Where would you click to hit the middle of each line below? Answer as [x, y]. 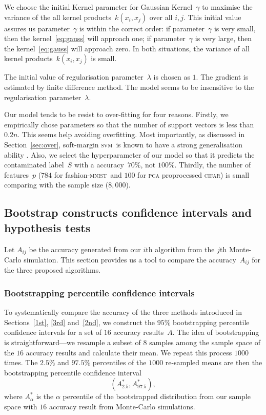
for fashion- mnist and [88, 174]
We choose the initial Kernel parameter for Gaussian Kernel [98, 7]
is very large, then [223, 38]
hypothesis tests [47, 227]
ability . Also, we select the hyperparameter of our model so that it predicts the [129, 154]
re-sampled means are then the [214, 362]
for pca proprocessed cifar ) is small [193, 174]
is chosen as [172, 77]
